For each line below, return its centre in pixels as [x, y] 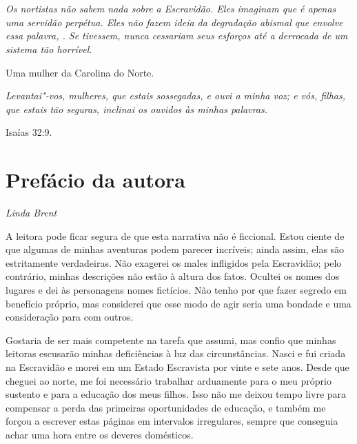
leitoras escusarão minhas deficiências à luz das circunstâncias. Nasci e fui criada [176, 353]
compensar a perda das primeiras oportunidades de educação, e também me [166, 407]
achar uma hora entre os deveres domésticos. [100, 434]
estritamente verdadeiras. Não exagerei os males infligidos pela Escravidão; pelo [174, 262]
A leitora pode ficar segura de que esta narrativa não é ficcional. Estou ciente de [175, 235]
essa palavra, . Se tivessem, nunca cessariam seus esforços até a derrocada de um [177, 36]
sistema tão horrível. [49, 49]
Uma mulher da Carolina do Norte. [80, 72]
